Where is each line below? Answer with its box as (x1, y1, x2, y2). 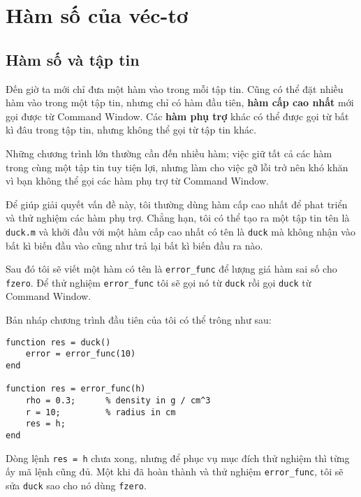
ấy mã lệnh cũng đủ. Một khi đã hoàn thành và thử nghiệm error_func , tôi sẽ (6, 464, 344, 479)
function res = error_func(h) (6, 384, 146, 394)
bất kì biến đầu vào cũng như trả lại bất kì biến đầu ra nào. (6, 238, 263, 252)
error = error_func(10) (25, 349, 136, 359)
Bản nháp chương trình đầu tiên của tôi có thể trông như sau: (6, 312, 272, 327)
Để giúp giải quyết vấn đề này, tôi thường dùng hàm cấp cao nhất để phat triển (6, 196, 348, 211)
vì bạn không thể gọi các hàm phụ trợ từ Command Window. (6, 173, 269, 188)
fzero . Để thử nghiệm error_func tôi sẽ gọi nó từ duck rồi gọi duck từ (6, 275, 311, 289)
